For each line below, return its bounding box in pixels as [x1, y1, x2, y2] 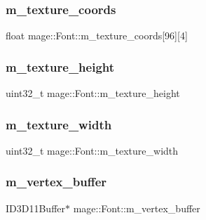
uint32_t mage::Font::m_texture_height [6, 86, 180, 101]
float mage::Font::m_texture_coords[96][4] [6, 28, 188, 43]
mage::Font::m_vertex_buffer [73, 200, 200, 215]
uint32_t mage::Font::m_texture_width [6, 143, 179, 157]
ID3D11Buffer [6, 200, 66, 215]
